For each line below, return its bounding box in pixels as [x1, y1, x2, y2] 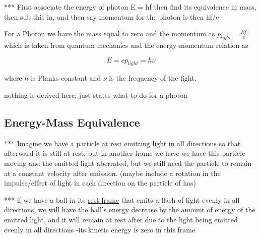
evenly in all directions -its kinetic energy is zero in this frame [4, 224, 196, 234]
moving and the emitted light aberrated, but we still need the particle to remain [4, 157, 252, 168]
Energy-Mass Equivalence [4, 114, 140, 130]
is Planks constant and [31, 73, 101, 83]
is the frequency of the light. [109, 73, 197, 83]
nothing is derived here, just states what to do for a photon [4, 89, 187, 100]
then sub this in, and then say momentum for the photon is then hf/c [4, 11, 219, 22]
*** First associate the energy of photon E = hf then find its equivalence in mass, [4, 2, 256, 12]
